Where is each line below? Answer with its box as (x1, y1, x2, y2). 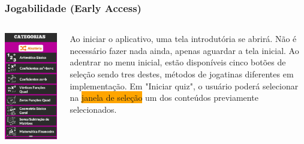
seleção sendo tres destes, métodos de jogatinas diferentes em (70, 68, 294, 80)
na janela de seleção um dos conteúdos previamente (70, 91, 258, 104)
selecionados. (70, 103, 117, 115)
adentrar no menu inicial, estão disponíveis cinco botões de (70, 56, 286, 68)
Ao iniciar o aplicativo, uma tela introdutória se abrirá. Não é (70, 32, 297, 45)
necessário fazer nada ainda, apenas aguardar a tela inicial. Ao (70, 44, 299, 56)
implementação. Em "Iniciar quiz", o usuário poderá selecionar (70, 79, 299, 92)
